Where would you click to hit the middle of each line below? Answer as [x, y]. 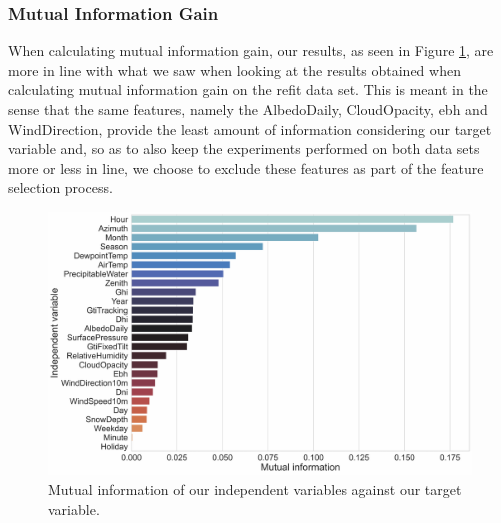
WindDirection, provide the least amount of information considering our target [250, 128]
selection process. [60, 187]
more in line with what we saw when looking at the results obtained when [234, 69]
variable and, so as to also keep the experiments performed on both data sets [244, 148]
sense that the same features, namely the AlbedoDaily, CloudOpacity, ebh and [248, 109]
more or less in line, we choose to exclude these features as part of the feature [246, 167]
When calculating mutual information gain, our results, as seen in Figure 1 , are [251, 50]
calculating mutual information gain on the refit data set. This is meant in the [248, 89]
